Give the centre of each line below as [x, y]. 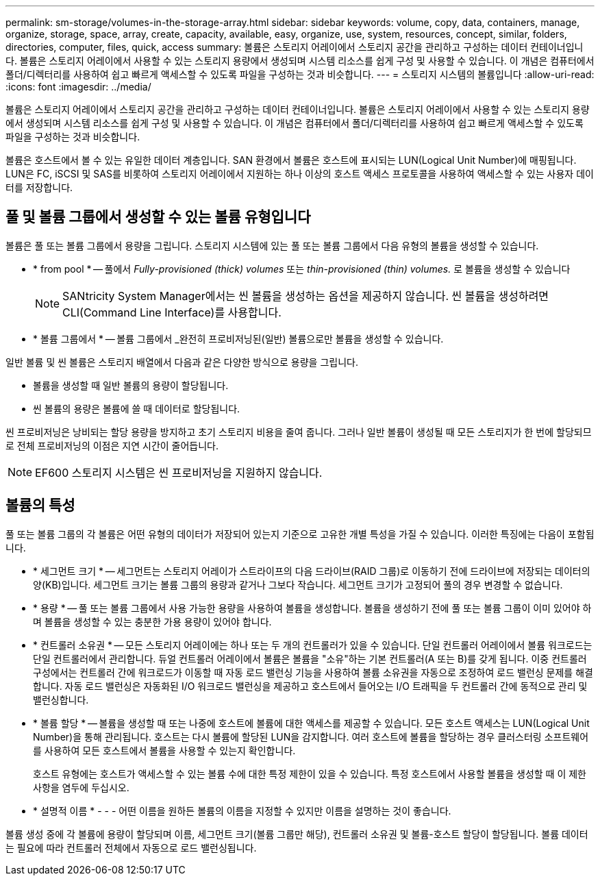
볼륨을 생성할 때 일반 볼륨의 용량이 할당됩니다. [131, 385]
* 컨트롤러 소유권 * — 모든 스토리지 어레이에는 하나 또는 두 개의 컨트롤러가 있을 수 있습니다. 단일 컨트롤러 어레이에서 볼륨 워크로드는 [313, 645]
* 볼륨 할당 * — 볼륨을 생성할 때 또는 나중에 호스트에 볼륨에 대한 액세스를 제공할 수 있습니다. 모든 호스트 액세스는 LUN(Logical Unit [311, 723]
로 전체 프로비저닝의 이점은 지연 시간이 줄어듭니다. [112, 445]
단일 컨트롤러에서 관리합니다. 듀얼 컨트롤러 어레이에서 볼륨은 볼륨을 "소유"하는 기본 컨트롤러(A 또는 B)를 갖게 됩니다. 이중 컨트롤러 [310, 658]
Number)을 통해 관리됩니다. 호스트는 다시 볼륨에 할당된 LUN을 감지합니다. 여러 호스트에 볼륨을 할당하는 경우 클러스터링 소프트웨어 [311, 736]
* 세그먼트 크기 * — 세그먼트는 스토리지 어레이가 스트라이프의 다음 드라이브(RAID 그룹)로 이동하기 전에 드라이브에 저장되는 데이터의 [312, 571]
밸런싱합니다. [61, 699]
